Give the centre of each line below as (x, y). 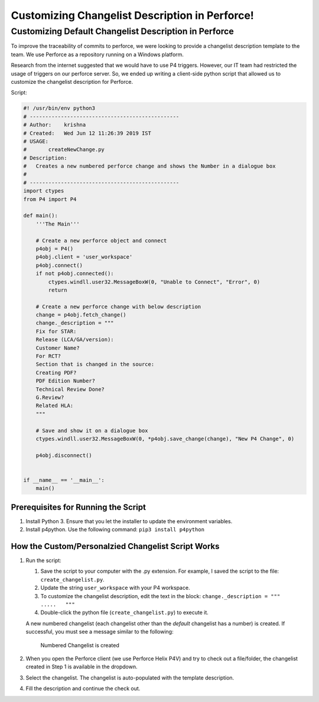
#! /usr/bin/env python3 (59, 108)
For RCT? (48, 356)
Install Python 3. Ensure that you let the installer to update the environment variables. (129, 521)
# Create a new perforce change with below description (118, 306)
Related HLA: (55, 406)
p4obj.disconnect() (64, 455)
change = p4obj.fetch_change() (81, 315)
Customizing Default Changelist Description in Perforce (123, 31)
